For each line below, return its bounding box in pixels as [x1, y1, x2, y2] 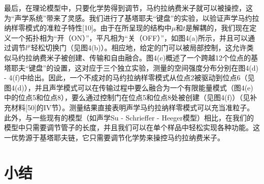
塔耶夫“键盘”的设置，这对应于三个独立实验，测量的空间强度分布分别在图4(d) [4, 62, 258, 73]
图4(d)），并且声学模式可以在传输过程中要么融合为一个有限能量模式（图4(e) [4, 82, 253, 93]
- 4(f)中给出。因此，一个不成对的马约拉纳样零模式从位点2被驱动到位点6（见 [4, 72, 255, 83]
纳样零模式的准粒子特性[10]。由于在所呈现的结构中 [4, 22, 172, 33]
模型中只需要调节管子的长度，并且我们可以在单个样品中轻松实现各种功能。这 [4, 122, 260, 133]
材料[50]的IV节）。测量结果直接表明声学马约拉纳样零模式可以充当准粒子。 [11, 102, 254, 112]
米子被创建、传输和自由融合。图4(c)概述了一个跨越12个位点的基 [46, 52, 258, 63]
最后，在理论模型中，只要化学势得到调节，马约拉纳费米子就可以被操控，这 [4, 3, 253, 13]
